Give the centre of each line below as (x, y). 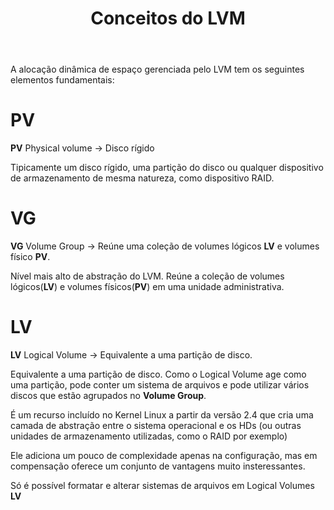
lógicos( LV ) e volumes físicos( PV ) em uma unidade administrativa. (147, 287)
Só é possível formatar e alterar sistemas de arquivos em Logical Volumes (162, 485)
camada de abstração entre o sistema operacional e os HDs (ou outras (156, 425)
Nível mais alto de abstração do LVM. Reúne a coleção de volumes (147, 276)
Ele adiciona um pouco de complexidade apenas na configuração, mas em (164, 455)
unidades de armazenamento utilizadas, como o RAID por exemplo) (149, 436)
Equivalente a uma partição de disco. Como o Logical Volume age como (158, 374)
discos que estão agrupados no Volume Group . (108, 395)
